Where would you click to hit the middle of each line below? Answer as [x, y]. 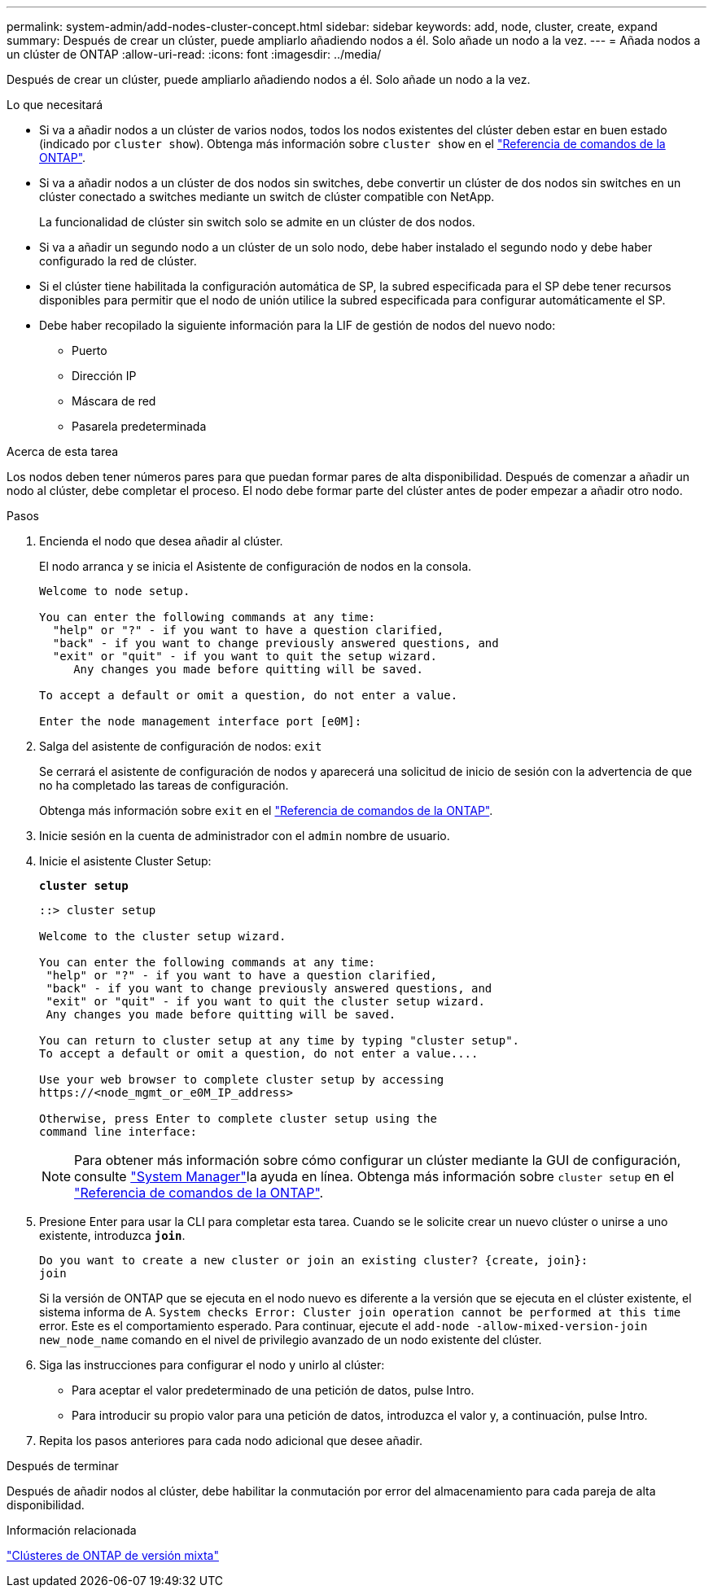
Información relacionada [72, 1530]
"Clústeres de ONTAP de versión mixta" [113, 1555]
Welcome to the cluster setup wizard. [163, 936]
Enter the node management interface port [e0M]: [201, 721]
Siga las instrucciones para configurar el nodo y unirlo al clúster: [212, 1365]
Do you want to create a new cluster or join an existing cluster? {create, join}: [314, 1260]
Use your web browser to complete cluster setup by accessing [242, 1079]
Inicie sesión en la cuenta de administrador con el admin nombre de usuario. [245, 836]
